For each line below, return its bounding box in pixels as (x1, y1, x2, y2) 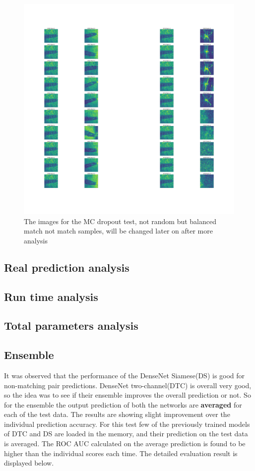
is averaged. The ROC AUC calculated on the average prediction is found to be (4, 438, 246, 449)
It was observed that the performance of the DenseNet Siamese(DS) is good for (4, 370, 245, 380)
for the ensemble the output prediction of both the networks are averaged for (4, 399, 242, 410)
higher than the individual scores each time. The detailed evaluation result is (4, 448, 238, 458)
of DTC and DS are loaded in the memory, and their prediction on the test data (4, 428, 248, 439)
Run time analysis (4, 289, 98, 304)
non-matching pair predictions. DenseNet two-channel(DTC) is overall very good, (4, 380, 252, 390)
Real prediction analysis (4, 259, 129, 275)
